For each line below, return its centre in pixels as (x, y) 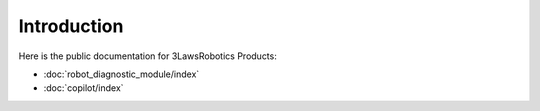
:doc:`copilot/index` (83, 88)
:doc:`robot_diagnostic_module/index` (121, 74)
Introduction (71, 26)
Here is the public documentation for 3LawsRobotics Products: (147, 56)
